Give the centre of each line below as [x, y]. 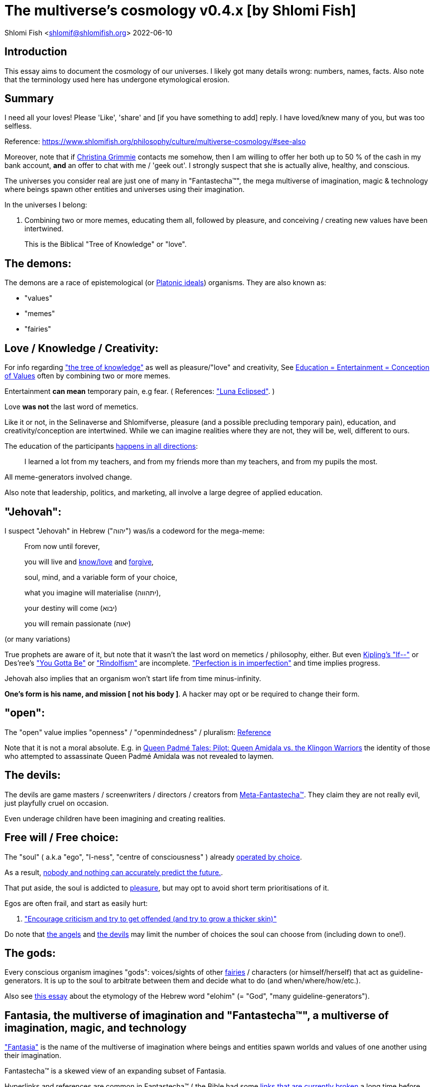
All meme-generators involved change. [68, 477]
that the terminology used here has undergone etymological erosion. [117, 79]
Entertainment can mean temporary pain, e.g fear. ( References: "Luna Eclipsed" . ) [140, 391]
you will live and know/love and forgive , [89, 561]
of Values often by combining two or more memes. [87, 376]
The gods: [30, 953]
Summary [29, 99]
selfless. [18, 126]
